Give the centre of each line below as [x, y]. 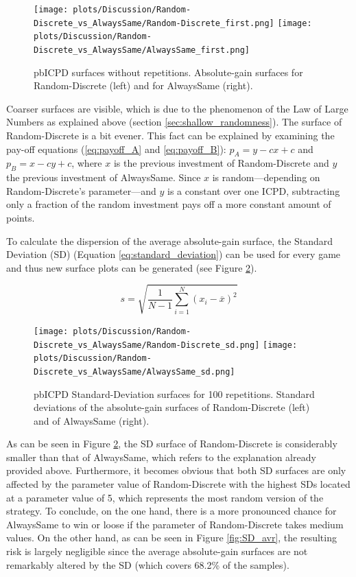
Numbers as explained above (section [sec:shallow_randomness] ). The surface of [174, 122]
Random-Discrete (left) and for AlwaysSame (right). [143, 85]
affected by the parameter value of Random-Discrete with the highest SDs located [178, 484]
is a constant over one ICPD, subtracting [254, 190]
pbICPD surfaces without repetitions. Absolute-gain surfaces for [168, 72]
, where [87, 163]
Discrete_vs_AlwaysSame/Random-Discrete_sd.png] [147, 345]
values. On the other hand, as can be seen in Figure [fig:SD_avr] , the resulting [171, 538]
